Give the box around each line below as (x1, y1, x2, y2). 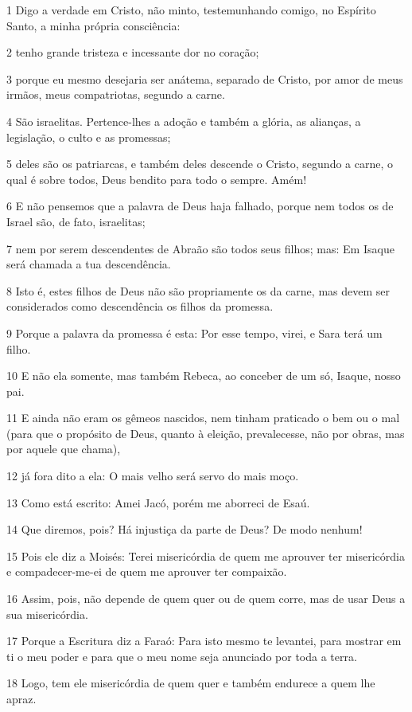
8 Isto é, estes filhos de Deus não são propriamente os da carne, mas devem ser (6, 282, 390, 299)
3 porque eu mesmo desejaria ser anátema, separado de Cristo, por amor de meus (6, 70, 403, 87)
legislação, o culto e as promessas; (6, 128, 171, 145)
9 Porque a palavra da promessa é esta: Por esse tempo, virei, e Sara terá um (6, 324, 383, 341)
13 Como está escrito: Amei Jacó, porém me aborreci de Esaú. (6, 494, 310, 511)
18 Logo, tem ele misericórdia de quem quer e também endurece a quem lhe (6, 675, 375, 691)
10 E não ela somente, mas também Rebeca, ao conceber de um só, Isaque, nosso (6, 367, 401, 384)
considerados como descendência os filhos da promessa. (6, 298, 274, 315)
